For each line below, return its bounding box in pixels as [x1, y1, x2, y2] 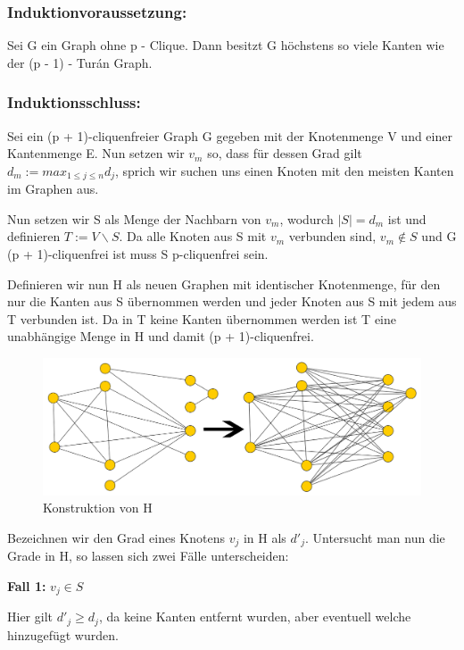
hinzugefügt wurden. [7, 625, 119, 644]
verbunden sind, [288, 227, 377, 246]
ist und [387, 209, 427, 228]
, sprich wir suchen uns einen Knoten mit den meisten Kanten [114, 161, 454, 179]
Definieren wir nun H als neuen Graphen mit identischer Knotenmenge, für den [7, 274, 441, 293]
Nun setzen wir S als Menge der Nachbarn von [7, 209, 261, 228]
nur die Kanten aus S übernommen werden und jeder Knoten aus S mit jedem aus [7, 292, 457, 311]
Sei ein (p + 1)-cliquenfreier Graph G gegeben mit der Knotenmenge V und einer [7, 126, 452, 145]
